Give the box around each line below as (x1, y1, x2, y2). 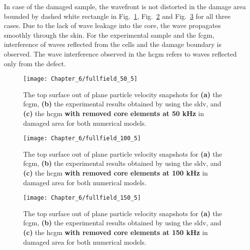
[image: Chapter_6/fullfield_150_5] (23, 194, 141, 202)
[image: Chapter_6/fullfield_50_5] (23, 75, 138, 83)
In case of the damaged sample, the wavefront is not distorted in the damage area (4, 1, 246, 11)
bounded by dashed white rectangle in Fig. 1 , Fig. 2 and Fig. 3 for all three (4, 11, 231, 21)
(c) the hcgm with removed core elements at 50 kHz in (23, 108, 204, 118)
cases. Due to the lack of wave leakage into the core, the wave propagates (4, 20, 221, 30)
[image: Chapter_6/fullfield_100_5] (23, 135, 141, 142)
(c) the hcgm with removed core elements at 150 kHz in (23, 227, 208, 237)
